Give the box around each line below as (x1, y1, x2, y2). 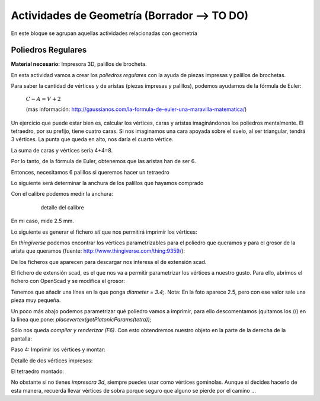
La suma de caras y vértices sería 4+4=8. (11, 147, 113, 154)
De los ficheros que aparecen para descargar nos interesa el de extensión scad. (11, 258, 207, 265)
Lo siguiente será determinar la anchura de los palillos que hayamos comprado (11, 179, 204, 186)
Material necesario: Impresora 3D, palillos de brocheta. (11, 61, 147, 68)
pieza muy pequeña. (11, 297, 61, 304)
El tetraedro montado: (11, 368, 65, 375)
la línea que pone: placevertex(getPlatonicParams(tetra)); (11, 316, 152, 323)
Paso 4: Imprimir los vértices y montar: (11, 346, 106, 353)
